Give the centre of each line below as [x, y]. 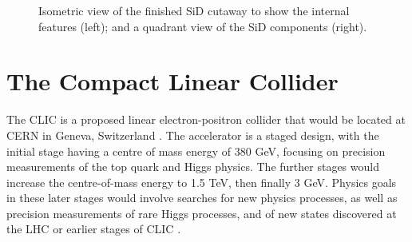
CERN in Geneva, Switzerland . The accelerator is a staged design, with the [193, 135]
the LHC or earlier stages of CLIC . [94, 229]
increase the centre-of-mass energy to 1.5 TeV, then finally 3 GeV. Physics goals [202, 182]
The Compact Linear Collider [172, 81]
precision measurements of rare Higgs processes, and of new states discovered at [202, 213]
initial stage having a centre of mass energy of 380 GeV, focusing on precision [196, 151]
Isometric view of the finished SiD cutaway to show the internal [194, 10]
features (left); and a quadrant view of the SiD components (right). [203, 26]
